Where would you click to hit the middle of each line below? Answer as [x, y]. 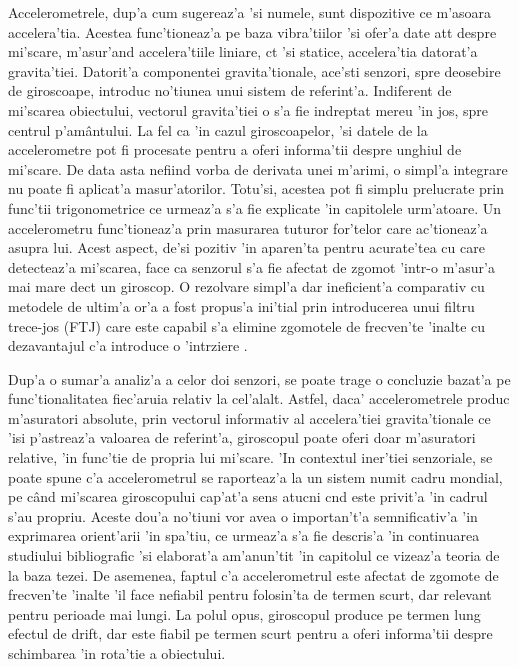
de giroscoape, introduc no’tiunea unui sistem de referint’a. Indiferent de [230, 90]
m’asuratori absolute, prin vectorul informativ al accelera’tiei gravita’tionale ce [249, 417]
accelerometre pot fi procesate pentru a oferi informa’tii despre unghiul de [235, 149]
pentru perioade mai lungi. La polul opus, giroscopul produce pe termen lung [244, 613]
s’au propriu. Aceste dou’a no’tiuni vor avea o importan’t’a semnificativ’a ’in [243, 515]
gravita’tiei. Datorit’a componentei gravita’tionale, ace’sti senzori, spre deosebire [254, 70]
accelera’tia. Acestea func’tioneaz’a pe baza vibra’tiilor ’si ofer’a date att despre [252, 31]
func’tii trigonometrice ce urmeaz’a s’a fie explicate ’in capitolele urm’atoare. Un [254, 207]
